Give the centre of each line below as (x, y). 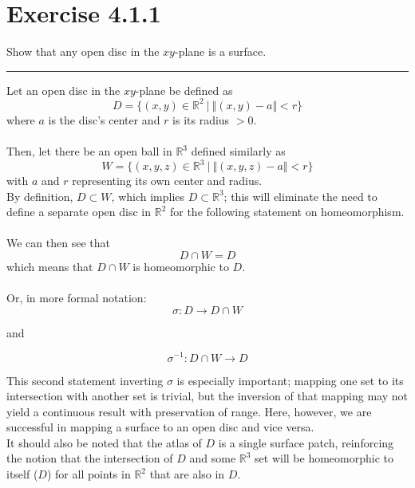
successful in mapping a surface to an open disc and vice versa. (160, 427)
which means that (50, 267)
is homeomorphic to (181, 267)
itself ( (22, 474)
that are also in (187, 474)
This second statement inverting (85, 380)
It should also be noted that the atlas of (104, 442)
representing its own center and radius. (167, 181)
